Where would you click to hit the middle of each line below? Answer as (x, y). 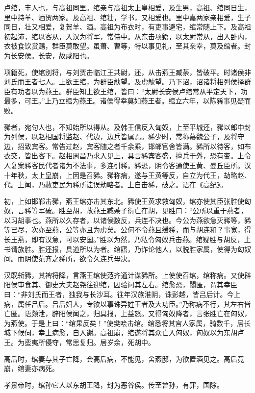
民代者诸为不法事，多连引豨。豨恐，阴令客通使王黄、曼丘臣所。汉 (144, 165)
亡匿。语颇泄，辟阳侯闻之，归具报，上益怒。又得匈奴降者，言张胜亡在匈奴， (127, 313)
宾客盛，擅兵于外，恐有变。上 (196, 156)
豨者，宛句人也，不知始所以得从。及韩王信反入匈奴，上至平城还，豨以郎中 (124, 127)
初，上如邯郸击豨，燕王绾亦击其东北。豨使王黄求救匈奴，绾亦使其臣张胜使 (124, 201)
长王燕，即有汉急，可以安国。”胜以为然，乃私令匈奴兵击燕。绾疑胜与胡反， (124, 239)
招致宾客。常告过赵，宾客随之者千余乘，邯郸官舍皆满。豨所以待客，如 (131, 146)
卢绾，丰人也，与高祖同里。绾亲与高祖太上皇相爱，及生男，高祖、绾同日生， (127, 7)
